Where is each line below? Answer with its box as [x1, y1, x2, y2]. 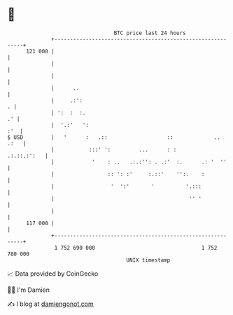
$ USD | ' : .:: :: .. [7, 133, 220, 141]
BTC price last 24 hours [113, 29, 187, 36]
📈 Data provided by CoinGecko [7, 269, 99, 278]
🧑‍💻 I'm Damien [7, 286, 50, 294]
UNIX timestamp [126, 256, 171, 264]
